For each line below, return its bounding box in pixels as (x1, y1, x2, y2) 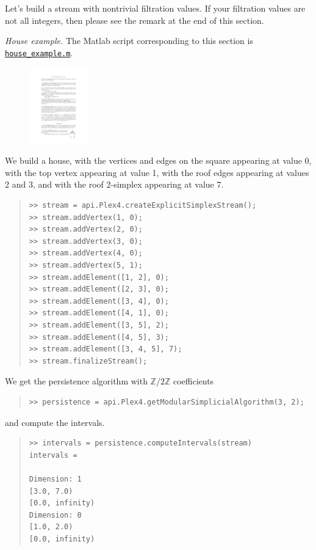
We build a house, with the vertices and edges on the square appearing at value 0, (5, 154, 312, 167)
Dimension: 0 (29, 510, 82, 519)
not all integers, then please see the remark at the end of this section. (5, 13, 264, 26)
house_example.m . (5, 46, 73, 59)
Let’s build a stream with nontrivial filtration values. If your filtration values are (5, 2, 306, 14)
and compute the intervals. (5, 416, 105, 428)
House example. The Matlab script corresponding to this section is (5, 34, 253, 47)
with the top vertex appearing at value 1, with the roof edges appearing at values (5, 166, 309, 178)
